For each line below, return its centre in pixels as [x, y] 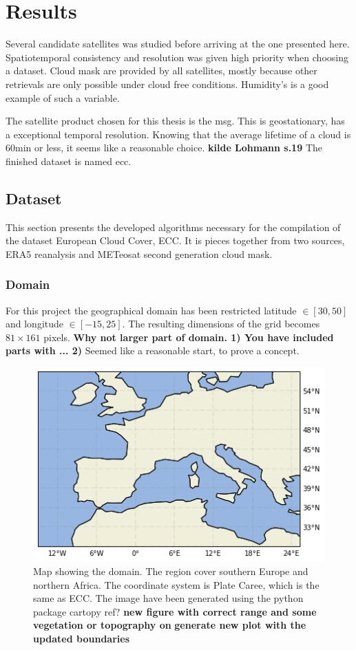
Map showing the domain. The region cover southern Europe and [171, 571]
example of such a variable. [63, 97]
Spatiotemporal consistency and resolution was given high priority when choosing [177, 57]
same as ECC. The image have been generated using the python [168, 598]
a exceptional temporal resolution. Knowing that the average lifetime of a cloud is [178, 134]
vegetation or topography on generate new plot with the [170, 625]
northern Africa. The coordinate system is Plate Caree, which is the [176, 584]
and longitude [35, 324]
